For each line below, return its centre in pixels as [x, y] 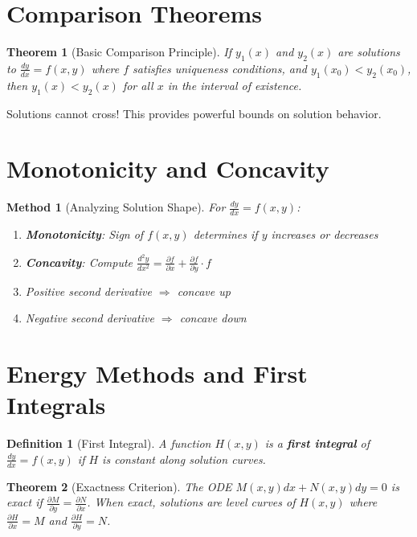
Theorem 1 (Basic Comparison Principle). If [119, 52]
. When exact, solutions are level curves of [191, 502]
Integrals [56, 405]
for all [138, 85]
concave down [213, 318]
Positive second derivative [88, 291]
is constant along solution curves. [184, 459]
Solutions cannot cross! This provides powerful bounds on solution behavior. [194, 113]
